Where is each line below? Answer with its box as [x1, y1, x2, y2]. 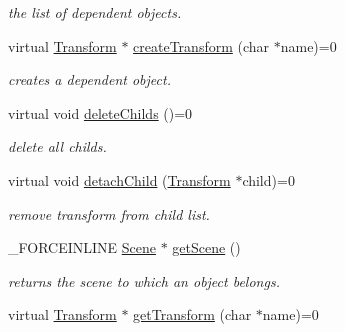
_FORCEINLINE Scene [8, 237, 156, 258]
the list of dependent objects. [8, 2, 182, 22]
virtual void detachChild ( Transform [8, 169, 231, 190]
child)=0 [242, 169, 295, 190]
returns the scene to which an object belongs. [8, 270, 280, 291]
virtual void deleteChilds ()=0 [8, 102, 193, 123]
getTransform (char [133, 304, 252, 325]
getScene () [172, 237, 241, 258]
